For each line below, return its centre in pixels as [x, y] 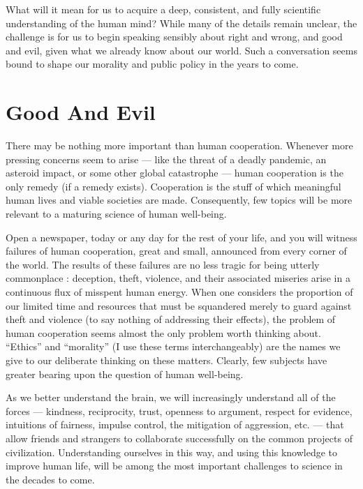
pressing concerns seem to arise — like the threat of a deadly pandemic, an [166, 159]
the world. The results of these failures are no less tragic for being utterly [163, 264]
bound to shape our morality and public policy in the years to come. [152, 64]
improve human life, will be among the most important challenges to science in [174, 466]
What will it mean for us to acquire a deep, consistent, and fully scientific [163, 9]
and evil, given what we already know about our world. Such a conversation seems [181, 50]
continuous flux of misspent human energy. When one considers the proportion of [179, 292]
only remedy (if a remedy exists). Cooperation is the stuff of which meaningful [173, 186]
